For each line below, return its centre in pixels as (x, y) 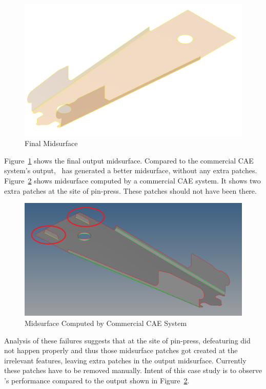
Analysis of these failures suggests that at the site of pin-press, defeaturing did (127, 340)
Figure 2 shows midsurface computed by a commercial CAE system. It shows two (132, 180)
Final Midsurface (51, 143)
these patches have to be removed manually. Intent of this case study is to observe (133, 370)
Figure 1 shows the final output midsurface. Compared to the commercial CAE (129, 160)
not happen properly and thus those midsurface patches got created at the (121, 350)
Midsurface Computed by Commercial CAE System (106, 323)
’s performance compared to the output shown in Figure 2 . (97, 380)
